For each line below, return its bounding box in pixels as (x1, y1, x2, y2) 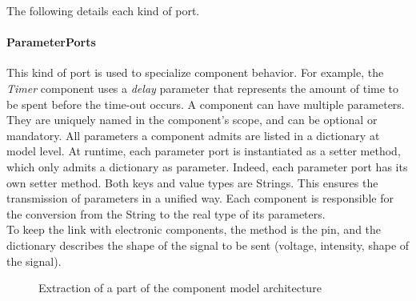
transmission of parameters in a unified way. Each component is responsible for (6, 190, 394, 207)
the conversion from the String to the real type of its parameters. (6, 205, 326, 222)
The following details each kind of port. (6, 2, 200, 18)
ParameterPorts (6, 34, 96, 50)
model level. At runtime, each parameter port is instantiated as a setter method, (6, 142, 401, 159)
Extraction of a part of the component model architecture (38, 279, 322, 296)
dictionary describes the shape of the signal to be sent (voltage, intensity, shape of (6, 236, 410, 253)
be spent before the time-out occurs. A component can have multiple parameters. (6, 95, 405, 112)
